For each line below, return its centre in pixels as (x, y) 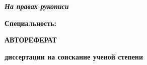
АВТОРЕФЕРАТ (31, 40)
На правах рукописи (37, 6)
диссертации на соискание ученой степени (74, 56)
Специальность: (30, 23)
